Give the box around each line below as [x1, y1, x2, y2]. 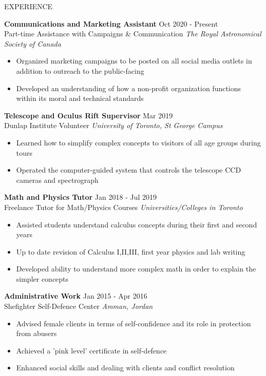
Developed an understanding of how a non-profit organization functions [16, 82, 241, 93]
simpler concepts [16, 273, 69, 284]
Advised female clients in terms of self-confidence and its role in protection [16, 318, 251, 328]
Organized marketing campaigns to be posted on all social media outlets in [16, 55, 252, 66]
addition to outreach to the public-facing [16, 65, 144, 76]
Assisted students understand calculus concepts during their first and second [16, 219, 257, 229]
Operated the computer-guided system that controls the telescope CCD [16, 164, 241, 175]
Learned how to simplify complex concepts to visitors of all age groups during [16, 137, 261, 148]
